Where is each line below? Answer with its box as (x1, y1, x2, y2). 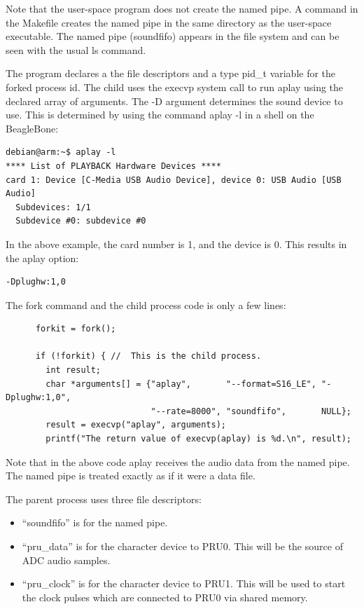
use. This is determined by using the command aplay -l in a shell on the (6, 107, 314, 122)
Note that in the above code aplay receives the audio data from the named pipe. (6, 454, 350, 469)
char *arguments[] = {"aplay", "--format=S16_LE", (45, 378, 316, 389)
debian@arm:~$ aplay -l (6, 147, 116, 158)
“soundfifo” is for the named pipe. (22, 515, 168, 530)
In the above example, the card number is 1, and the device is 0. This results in (6, 236, 347, 251)
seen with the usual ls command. (6, 42, 146, 57)
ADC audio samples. (22, 552, 111, 567)
